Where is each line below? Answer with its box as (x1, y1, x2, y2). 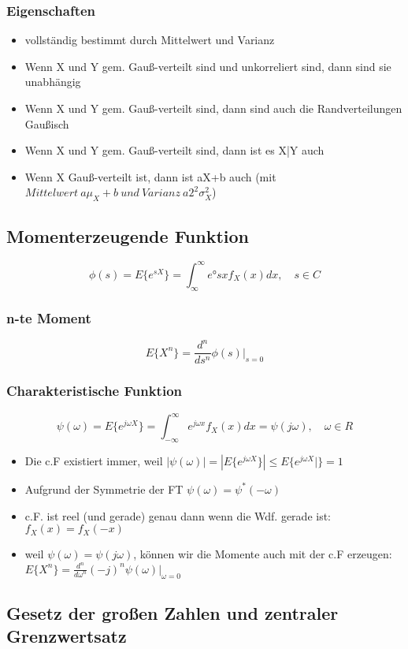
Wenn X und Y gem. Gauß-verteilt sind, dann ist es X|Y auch (24, 142, 325, 159)
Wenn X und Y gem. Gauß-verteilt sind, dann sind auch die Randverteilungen (24, 100, 402, 116)
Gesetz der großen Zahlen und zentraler (6, 601, 339, 625)
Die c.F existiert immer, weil (24, 452, 163, 468)
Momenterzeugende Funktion (6, 223, 250, 248)
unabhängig (24, 73, 81, 90)
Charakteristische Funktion (6, 381, 182, 401)
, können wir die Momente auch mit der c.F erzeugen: (133, 546, 392, 562)
